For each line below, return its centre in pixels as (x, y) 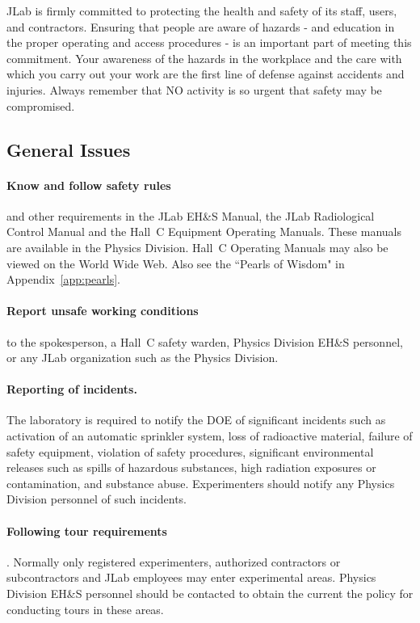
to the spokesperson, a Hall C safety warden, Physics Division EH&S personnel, (205, 341)
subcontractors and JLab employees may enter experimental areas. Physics (191, 577)
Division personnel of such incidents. (97, 499)
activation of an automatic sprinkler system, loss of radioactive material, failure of (210, 436)
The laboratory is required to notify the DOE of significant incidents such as (196, 420)
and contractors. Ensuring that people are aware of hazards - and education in (201, 26)
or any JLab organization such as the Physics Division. (143, 358)
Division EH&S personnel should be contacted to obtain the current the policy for (210, 594)
